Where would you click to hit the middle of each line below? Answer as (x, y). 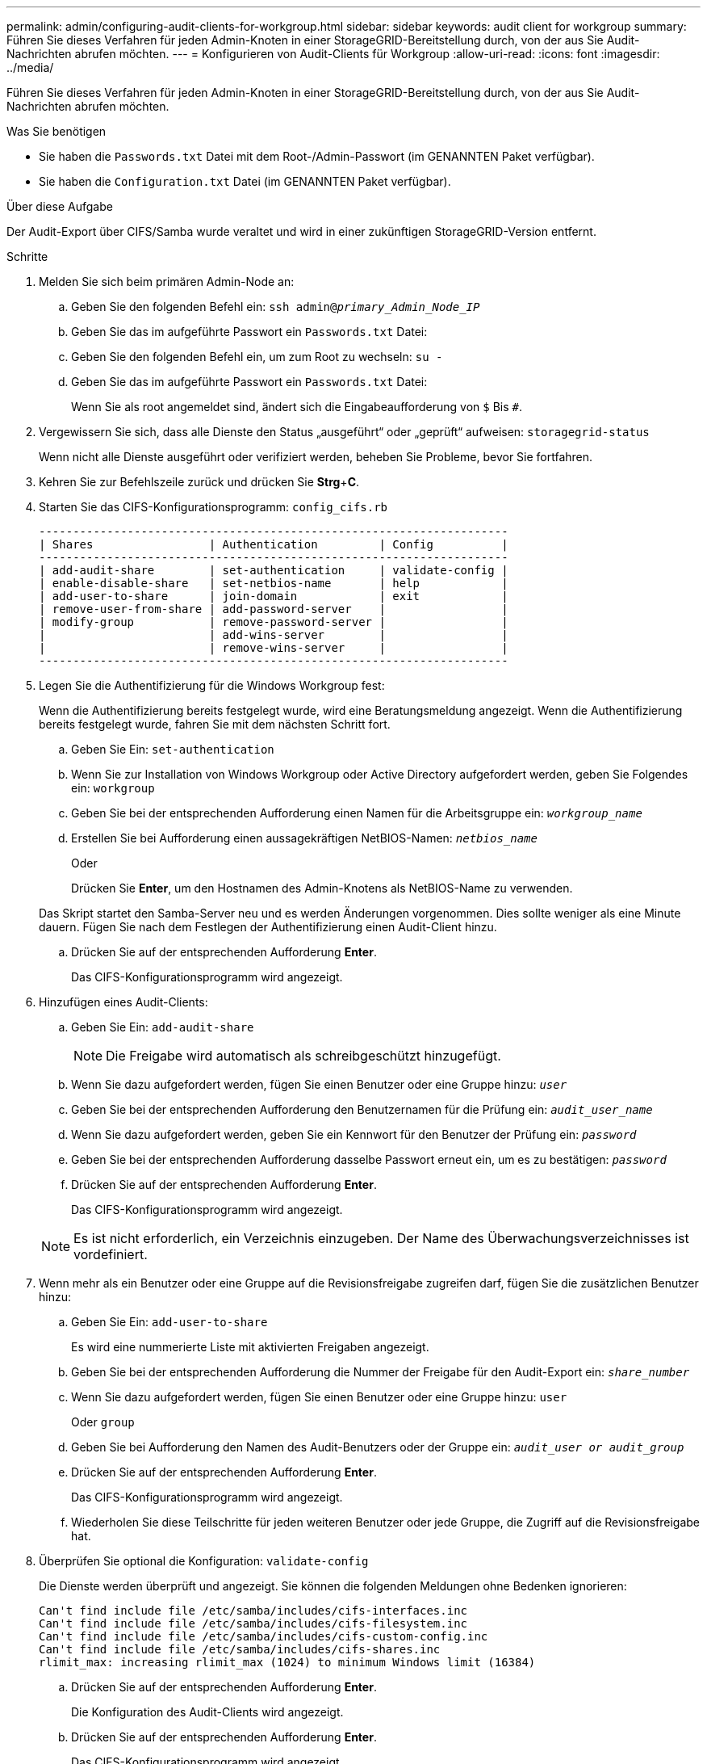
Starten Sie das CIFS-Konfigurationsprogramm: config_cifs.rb (213, 507)
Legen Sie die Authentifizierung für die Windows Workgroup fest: (212, 685)
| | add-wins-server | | (274, 635)
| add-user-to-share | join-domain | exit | (274, 596)
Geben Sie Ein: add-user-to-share (169, 1322)
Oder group (103, 1422)
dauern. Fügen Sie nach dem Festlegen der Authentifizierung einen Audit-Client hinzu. (268, 927)
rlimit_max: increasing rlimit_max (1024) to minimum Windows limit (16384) (287, 1662)
